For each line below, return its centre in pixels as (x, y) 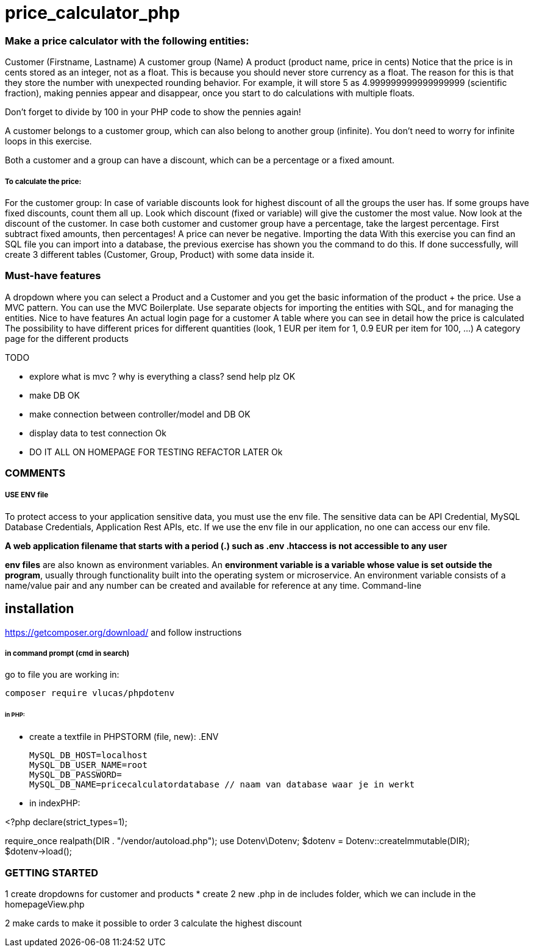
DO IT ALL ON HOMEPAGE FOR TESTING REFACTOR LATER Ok (156, 452)
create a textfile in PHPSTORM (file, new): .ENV (124, 737)
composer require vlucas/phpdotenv (90, 693)
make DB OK (55, 395)
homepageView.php (45, 904)
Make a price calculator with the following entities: (127, 41)
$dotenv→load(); (39, 851)
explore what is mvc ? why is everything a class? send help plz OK (162, 376)
